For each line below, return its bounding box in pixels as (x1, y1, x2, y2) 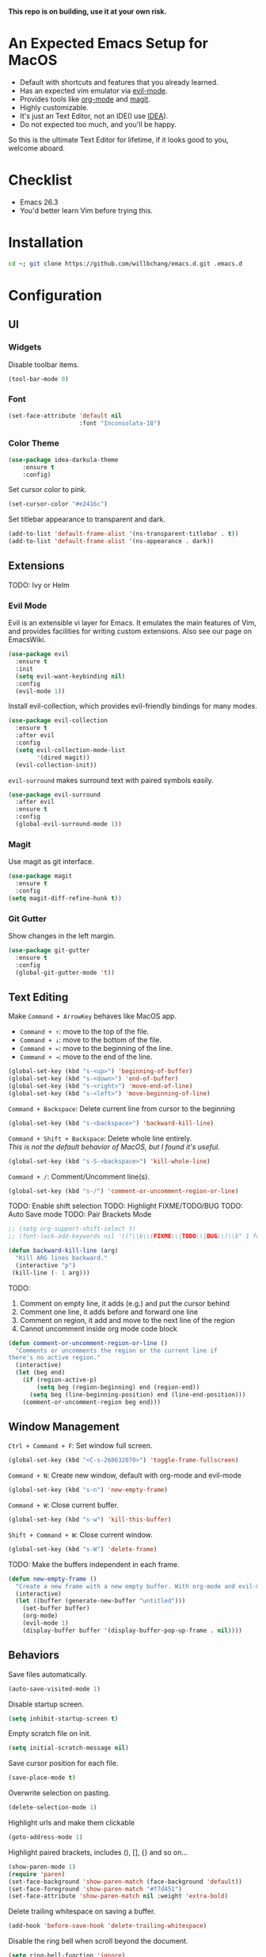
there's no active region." (8, 1354, 101, 1362)
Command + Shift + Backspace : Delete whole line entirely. (8, 1133, 192, 1143)
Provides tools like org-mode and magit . (19, 94, 150, 104)
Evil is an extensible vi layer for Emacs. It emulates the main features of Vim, (8, 618, 256, 628)
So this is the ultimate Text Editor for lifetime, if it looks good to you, (8, 135, 229, 144)
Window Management (8, 1420, 120, 1433)
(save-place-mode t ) (8, 1774, 77, 1782)
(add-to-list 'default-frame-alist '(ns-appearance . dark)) (8, 537, 215, 545)
